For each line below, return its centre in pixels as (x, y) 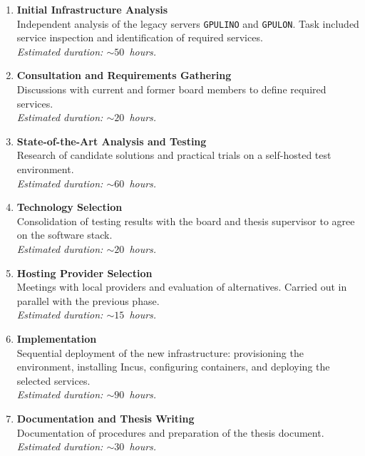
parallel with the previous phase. (88, 300)
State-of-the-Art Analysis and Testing (112, 141)
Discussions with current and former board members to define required (171, 89)
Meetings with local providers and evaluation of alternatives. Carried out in (182, 287)
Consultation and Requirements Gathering (124, 75)
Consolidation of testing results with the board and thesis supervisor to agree (186, 221)
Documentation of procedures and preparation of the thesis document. (170, 432)
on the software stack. (65, 235)
